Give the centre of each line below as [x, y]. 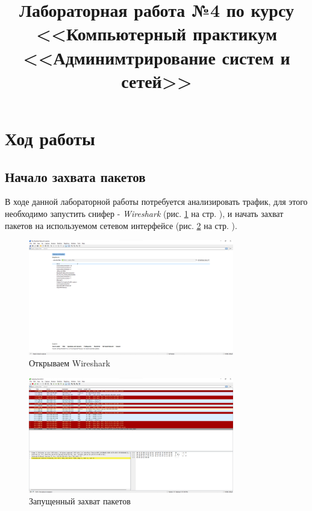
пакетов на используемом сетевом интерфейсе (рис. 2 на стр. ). [121, 225]
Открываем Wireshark [70, 363]
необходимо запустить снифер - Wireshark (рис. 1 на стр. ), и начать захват [144, 213]
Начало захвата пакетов [75, 176]
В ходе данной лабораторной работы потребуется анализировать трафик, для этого [156, 202]
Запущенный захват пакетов [80, 501]
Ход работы [50, 138]
